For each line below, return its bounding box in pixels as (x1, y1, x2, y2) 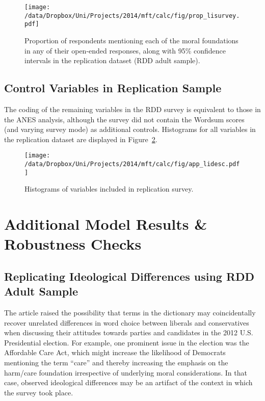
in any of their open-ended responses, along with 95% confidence (24, 45, 226, 56)
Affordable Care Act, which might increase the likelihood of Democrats (4, 347, 226, 358)
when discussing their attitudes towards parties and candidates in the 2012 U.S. (4, 327, 253, 338)
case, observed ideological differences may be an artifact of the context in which (4, 377, 253, 388)
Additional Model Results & (4, 213, 207, 234)
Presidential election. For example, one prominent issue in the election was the (4, 337, 249, 347)
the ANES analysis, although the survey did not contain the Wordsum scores (4, 114, 245, 124)
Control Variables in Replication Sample (4, 80, 222, 96)
